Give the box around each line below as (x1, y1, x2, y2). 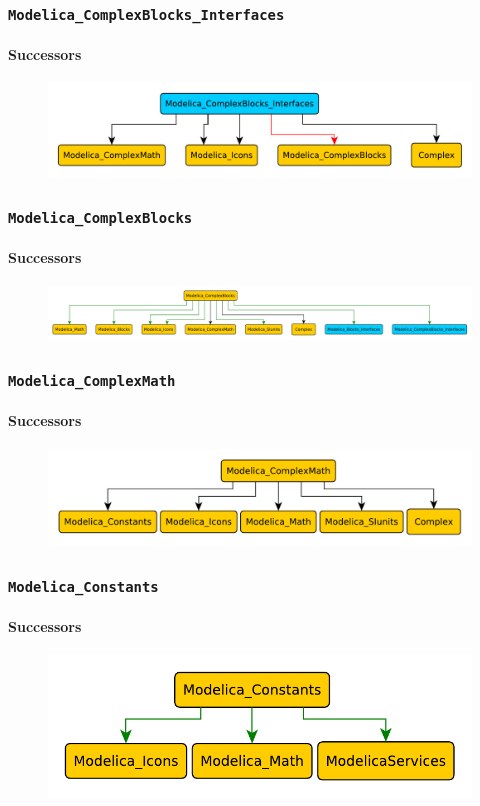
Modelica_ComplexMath (8, 372, 176, 389)
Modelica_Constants (8, 578, 159, 595)
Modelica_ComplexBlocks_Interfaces (8, 6, 285, 23)
